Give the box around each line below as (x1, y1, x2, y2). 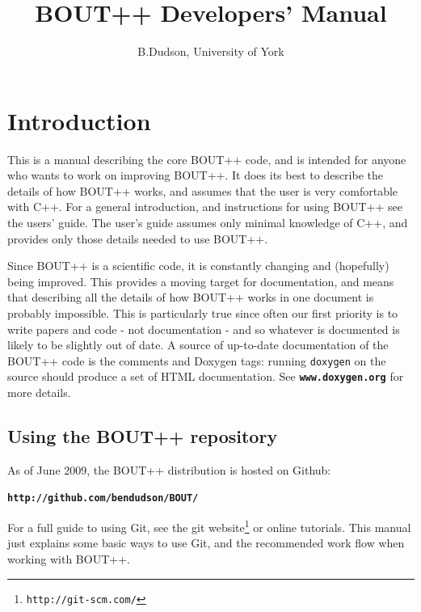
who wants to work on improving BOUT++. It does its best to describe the (7, 167, 383, 184)
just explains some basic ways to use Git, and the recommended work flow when (7, 534, 405, 551)
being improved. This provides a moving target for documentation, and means (7, 272, 394, 289)
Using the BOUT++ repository (7, 424, 278, 449)
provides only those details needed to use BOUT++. (7, 230, 268, 247)
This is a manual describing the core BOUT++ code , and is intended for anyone (7, 150, 406, 167)
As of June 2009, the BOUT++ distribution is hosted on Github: (7, 461, 331, 478)
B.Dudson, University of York (137, 43, 284, 60)
